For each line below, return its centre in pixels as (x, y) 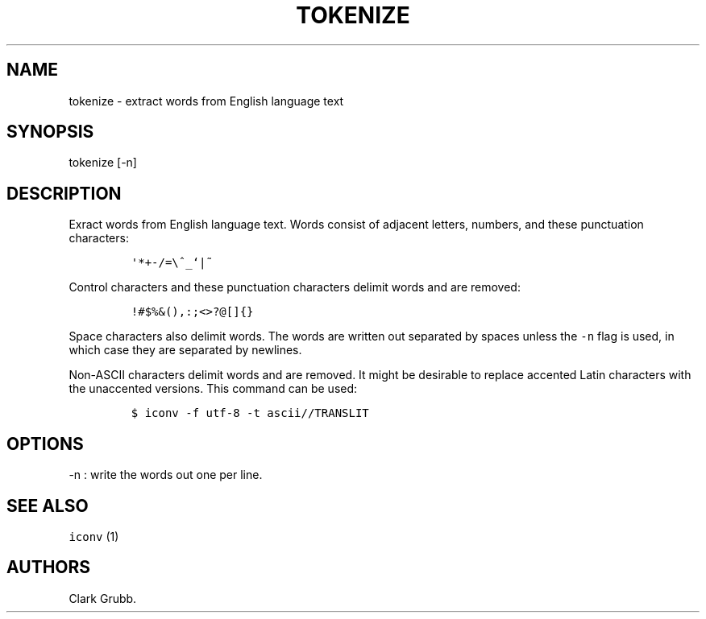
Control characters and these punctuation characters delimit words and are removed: (295, 287)
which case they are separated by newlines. (185, 350)
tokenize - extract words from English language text (206, 101)
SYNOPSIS (50, 132)
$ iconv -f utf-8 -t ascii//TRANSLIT (250, 413)
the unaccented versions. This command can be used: (213, 389)
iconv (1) (94, 536)
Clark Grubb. (103, 598)
